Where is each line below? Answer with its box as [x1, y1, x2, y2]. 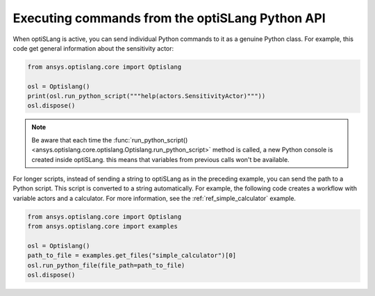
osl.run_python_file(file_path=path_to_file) [27, 261, 185, 269]
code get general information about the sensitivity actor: [12, 44, 174, 52]
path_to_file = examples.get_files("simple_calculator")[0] [27, 252, 237, 260]
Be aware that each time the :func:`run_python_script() [31, 135, 188, 144]
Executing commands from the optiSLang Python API [12, 10, 326, 26]
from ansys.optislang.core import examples [27, 222, 178, 231]
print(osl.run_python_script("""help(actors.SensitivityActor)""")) [27, 92, 266, 100]
